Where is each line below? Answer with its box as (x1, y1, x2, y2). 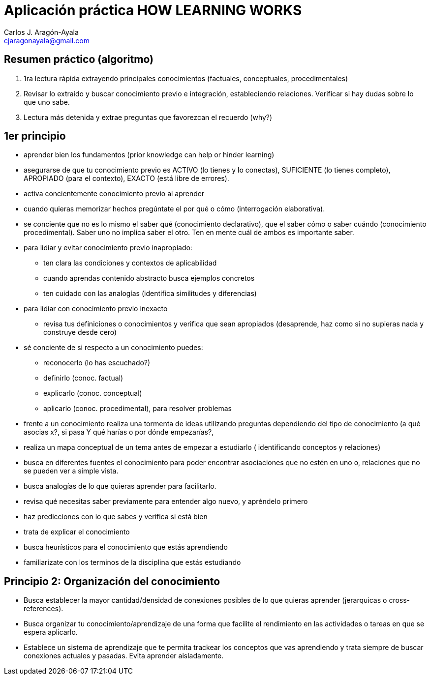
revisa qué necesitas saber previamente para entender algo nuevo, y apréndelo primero (24, 497, 308, 506)
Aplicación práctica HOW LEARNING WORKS (4, 2, 302, 19)
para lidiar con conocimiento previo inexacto (24, 304, 168, 313)
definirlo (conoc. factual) (43, 374, 123, 383)
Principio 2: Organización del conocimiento (4, 575, 220, 588)
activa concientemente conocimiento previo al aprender (24, 189, 205, 198)
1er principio (4, 130, 66, 143)
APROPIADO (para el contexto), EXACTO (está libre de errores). (24, 174, 229, 183)
